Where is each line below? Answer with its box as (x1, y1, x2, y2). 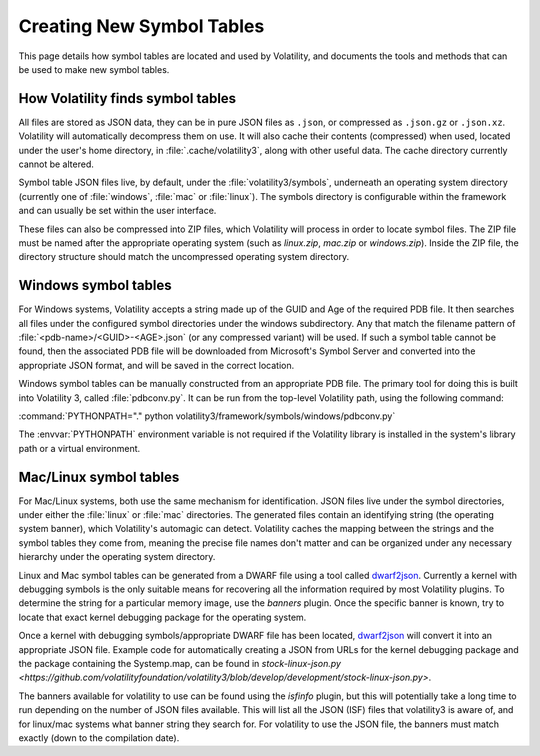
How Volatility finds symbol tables (18, 90, 237, 107)
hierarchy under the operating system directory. (18, 551, 216, 563)
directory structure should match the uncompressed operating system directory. (18, 251, 350, 263)
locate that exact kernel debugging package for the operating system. (18, 611, 307, 623)
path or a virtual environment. (18, 442, 141, 454)
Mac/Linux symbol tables (18, 468, 180, 485)
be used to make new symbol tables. (18, 63, 170, 75)
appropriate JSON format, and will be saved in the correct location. (18, 359, 295, 371)
